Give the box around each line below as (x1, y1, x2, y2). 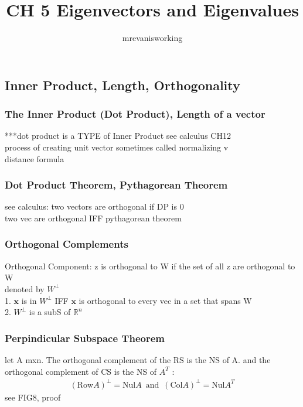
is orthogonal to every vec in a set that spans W (79, 294, 252, 306)
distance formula (5, 152, 64, 165)
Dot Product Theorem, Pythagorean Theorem (5, 177, 228, 192)
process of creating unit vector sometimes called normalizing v (5, 141, 229, 153)
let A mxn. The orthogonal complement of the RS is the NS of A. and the (5, 353, 271, 365)
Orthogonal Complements (5, 237, 128, 251)
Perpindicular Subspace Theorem (5, 330, 165, 345)
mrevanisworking (122, 32, 183, 44)
